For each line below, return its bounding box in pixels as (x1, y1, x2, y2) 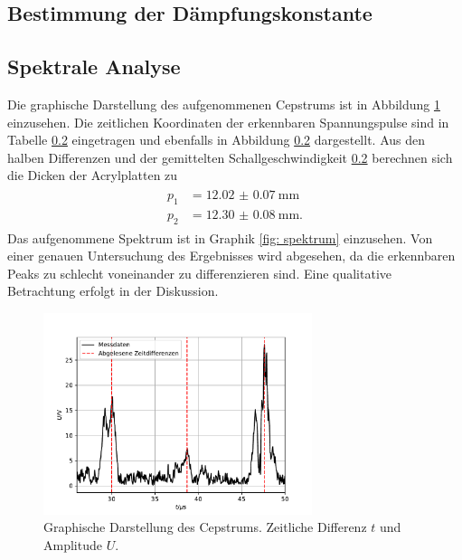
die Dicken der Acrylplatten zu (7, 166, 178, 185)
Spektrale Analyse (7, 52, 181, 81)
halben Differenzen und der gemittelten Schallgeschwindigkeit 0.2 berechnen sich (7, 147, 453, 166)
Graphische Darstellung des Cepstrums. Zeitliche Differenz (43, 517, 367, 536)
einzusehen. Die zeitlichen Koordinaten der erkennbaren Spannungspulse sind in (7, 112, 449, 131)
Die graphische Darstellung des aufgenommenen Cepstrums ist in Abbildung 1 (7, 94, 440, 113)
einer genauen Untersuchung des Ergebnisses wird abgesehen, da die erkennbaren (7, 246, 456, 265)
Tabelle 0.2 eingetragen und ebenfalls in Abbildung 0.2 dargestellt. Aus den (7, 130, 426, 149)
